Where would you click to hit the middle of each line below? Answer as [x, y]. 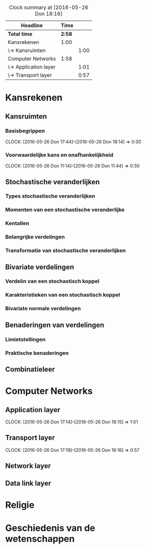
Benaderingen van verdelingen [55, 325]
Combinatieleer [30, 369]
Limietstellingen [26, 339]
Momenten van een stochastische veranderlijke [65, 210]
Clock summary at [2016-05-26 [49, 7]
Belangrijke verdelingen [35, 237]
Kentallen [17, 223]
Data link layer [28, 483]
